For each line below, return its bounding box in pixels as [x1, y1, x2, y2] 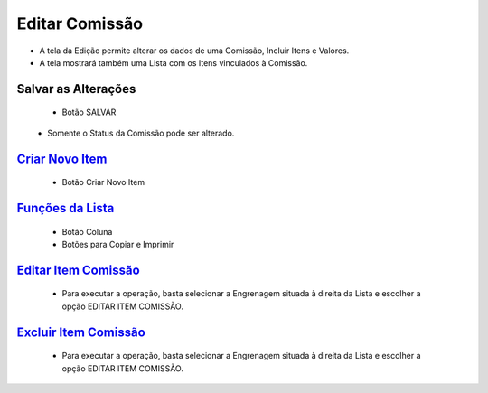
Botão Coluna [61, 226, 113, 237]
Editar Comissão [16, 14, 144, 33]
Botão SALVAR [61, 107, 117, 117]
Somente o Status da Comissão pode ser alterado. [47, 127, 235, 138]
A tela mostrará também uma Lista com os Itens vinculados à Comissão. [39, 57, 308, 68]
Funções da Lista [16, 200, 115, 216]
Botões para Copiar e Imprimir [61, 239, 174, 249]
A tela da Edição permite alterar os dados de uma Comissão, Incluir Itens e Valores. [39, 45, 350, 56]
